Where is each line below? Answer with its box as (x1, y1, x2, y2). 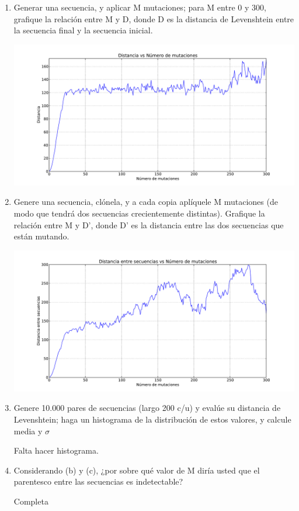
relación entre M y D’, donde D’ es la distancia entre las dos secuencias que (13, 218, 284, 231)
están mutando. (13, 230, 69, 242)
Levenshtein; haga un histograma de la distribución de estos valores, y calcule (13, 413, 291, 425)
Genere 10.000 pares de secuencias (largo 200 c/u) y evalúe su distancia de (13, 402, 281, 414)
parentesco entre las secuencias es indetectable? (13, 475, 183, 488)
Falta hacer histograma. (13, 444, 99, 457)
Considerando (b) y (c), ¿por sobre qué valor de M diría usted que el (13, 464, 260, 476)
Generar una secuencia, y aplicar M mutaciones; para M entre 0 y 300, (13, 1, 266, 13)
